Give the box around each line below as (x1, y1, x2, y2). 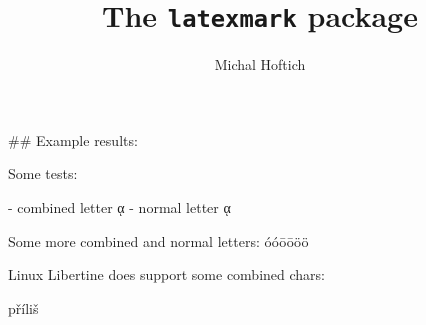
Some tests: (8, 163, 78, 184)
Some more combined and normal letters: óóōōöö (8, 230, 309, 251)
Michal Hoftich (214, 54, 306, 75)
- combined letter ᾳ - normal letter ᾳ (8, 197, 231, 218)
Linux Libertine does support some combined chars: (8, 264, 325, 285)
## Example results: (8, 129, 138, 150)
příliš (8, 297, 39, 318)
